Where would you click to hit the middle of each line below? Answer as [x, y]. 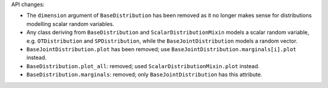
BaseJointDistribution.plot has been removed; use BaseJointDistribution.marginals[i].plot [162, 49]
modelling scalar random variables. [70, 24]
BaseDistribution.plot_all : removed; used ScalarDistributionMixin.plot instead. [143, 66]
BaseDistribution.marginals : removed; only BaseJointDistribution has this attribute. [144, 75]
